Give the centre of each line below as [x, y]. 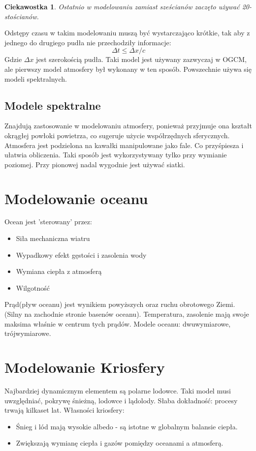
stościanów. [22, 16]
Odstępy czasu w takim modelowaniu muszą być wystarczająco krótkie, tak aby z [127, 33]
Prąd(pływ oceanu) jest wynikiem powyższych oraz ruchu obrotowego [109, 304]
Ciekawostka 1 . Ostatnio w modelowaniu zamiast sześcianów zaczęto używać [122, 6]
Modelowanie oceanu [76, 198]
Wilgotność [33, 287]
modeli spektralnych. [36, 78]
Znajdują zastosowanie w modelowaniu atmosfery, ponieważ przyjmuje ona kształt [128, 126]
